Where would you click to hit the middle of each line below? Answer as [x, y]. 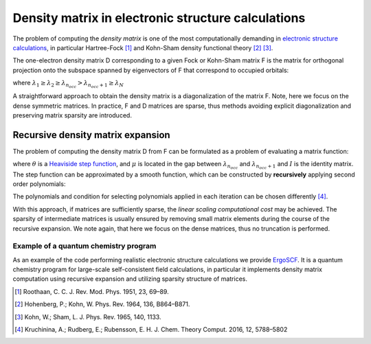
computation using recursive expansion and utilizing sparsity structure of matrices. [130, 279]
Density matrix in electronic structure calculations [159, 18]
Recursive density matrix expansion [92, 135]
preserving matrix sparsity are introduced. [72, 115]
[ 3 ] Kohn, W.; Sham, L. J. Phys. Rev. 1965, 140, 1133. [88, 317]
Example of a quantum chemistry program [85, 246]
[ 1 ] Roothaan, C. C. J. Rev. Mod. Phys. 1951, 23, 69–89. [92, 291]
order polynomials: [39, 184]
